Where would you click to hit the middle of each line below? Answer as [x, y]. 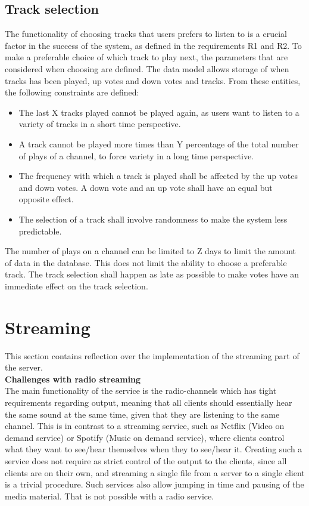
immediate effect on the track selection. [77, 286]
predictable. [40, 231]
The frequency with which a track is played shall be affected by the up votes [158, 176]
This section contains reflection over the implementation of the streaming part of [152, 355]
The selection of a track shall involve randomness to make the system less [153, 219]
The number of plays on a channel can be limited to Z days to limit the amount [151, 251]
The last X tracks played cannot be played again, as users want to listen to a [159, 112]
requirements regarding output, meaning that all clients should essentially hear [149, 402]
